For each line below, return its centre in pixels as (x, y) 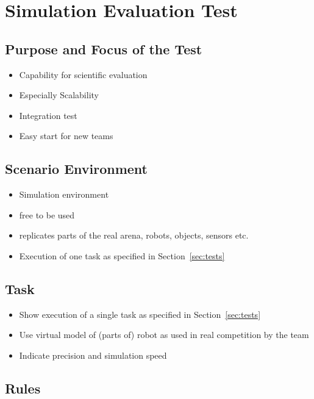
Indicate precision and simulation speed (93, 355)
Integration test (48, 115)
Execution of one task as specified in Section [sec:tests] (122, 255)
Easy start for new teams (66, 136)
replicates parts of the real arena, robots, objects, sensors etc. (134, 235)
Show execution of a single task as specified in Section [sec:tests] (140, 314)
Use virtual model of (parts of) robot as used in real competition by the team (164, 335)
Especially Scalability (59, 95)
